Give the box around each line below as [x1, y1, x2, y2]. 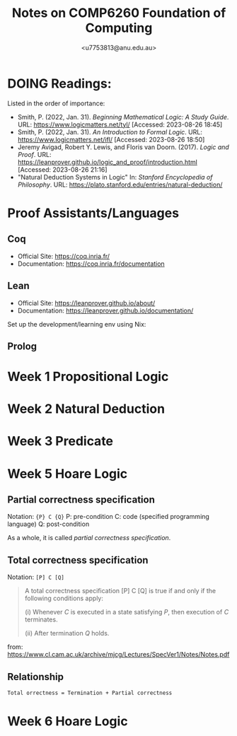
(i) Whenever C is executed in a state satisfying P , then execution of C [24, 608, 229, 617]
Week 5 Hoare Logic [7, 465, 128, 481]
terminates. [24, 615, 58, 624]
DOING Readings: [7, 76, 112, 91]
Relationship [7, 670, 64, 683]
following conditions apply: [24, 594, 104, 602]
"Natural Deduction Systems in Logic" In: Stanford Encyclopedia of [17, 173, 213, 181]
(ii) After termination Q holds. [24, 629, 110, 638]
